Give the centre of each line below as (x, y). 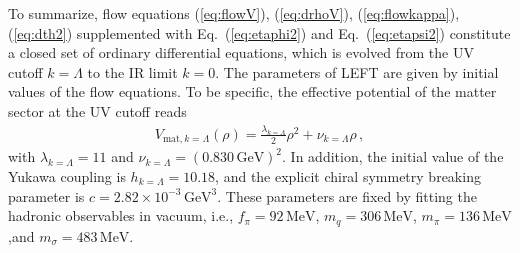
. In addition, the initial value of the (393, 156)
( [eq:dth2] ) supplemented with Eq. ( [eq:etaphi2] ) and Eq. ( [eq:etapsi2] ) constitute (259, 32)
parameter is (46, 195)
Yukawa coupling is (67, 175)
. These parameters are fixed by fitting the (347, 195)
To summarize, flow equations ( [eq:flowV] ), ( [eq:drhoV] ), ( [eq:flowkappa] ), (234, 13)
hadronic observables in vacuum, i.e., (121, 215)
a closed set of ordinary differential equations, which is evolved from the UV (241, 52)
